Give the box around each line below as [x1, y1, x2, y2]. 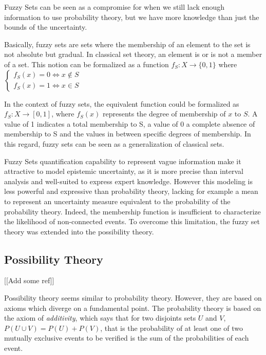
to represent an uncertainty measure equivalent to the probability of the [4, 195, 231, 206]
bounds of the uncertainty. [4, 22, 87, 32]
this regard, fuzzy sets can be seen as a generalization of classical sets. [4, 138, 224, 149]
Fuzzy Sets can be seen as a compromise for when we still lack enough [4, 2, 225, 12]
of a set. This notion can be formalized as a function [4, 58, 169, 69]
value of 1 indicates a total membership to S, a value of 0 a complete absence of [4, 118, 255, 129]
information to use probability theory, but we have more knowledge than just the [4, 11, 259, 22]
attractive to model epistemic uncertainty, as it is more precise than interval [4, 166, 243, 176]
